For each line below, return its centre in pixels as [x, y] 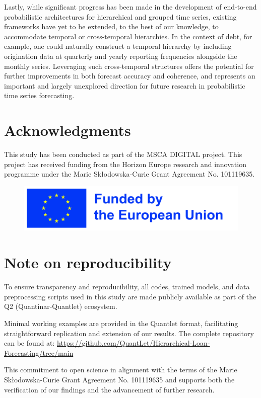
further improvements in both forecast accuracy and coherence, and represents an [130, 76]
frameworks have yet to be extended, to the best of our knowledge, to [111, 26]
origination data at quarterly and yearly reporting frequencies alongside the [121, 56]
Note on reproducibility [88, 262]
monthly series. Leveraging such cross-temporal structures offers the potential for [129, 66]
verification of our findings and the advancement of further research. [109, 389]
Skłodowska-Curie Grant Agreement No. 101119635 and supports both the [119, 379]
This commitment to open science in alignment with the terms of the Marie [121, 370]
